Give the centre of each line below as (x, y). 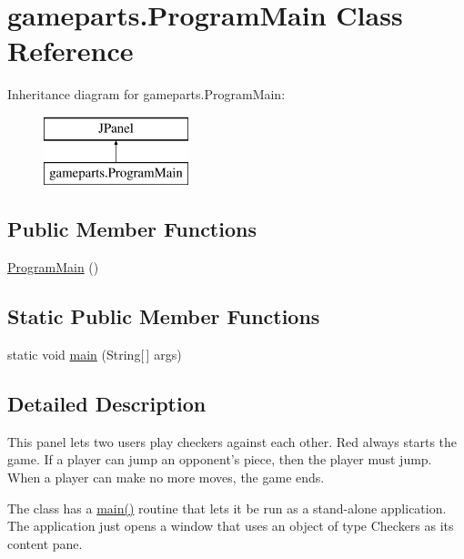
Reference (71, 51)
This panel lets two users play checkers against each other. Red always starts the (232, 441)
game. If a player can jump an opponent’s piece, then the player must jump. (220, 459)
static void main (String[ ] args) (95, 355)
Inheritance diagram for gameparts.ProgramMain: (146, 94)
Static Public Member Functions (164, 316)
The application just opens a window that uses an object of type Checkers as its (231, 526)
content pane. (45, 543)
